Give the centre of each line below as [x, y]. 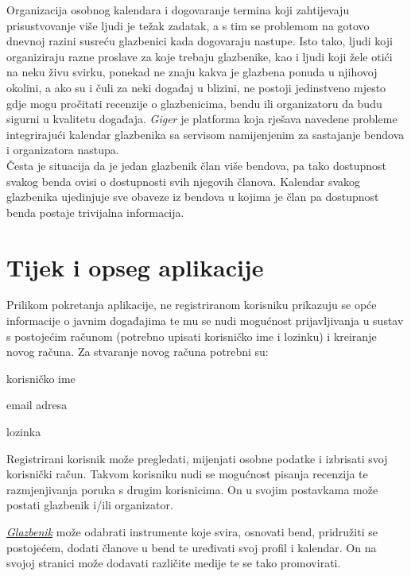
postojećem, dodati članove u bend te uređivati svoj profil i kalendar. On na [192, 547]
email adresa [37, 405]
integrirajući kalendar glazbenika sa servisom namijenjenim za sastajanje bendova [205, 134]
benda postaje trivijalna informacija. [95, 212]
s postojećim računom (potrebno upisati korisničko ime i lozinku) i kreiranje [192, 336]
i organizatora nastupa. [63, 150]
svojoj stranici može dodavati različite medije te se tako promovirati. [174, 563]
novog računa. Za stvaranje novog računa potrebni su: [138, 352]
